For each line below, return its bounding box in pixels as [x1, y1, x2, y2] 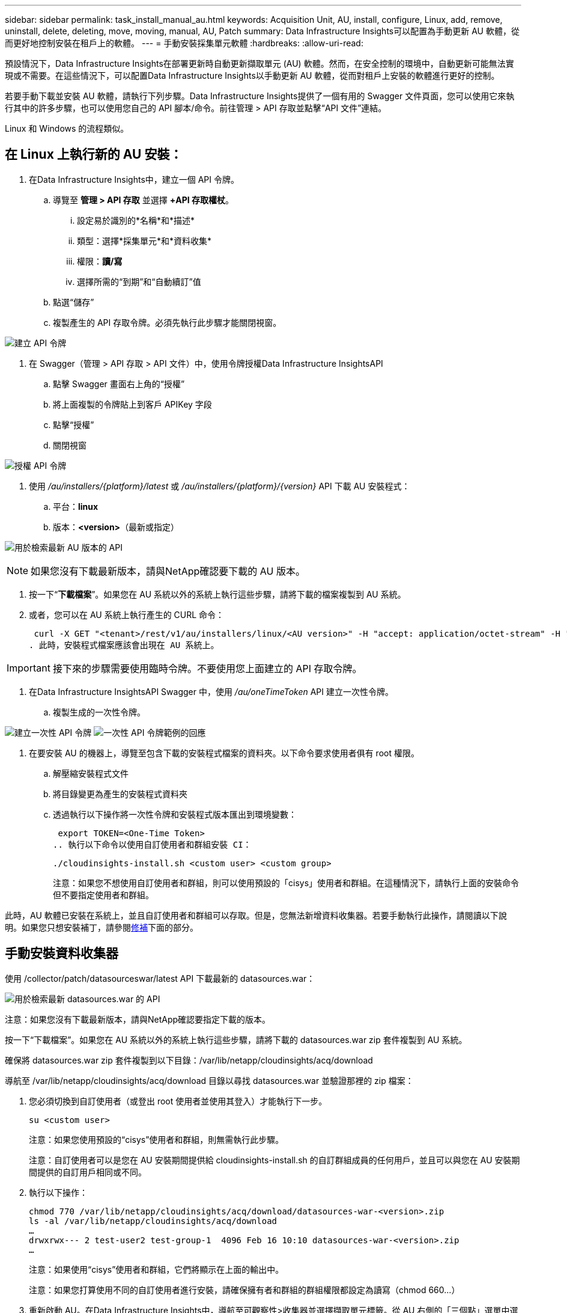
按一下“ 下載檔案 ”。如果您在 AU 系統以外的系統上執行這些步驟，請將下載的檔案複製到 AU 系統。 [29, 589, 406, 599]
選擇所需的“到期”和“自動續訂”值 [77, 276, 201, 287]
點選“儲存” [53, 296, 94, 307]
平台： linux [53, 501, 99, 512]
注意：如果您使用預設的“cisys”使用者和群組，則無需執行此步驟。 [29, 1134, 284, 1145]
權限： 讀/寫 [77, 256, 123, 266]
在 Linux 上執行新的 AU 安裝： [5, 147, 183, 162]
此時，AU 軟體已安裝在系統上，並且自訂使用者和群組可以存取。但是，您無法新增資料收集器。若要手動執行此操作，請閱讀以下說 [5, 910, 507, 920]
